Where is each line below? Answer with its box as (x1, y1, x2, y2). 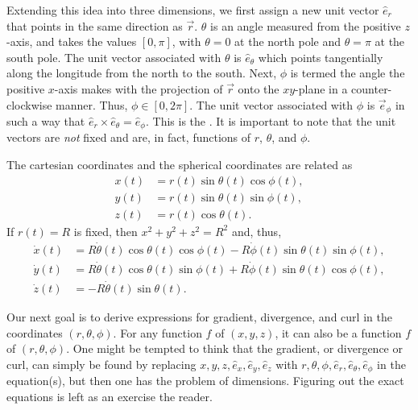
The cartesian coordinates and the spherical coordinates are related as (6, 156, 353, 173)
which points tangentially (258, 48, 383, 65)
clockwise (6, 96, 52, 113)
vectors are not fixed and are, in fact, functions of (6, 129, 251, 146)
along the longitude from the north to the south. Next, (6, 64, 277, 81)
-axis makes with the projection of (54, 80, 223, 97)
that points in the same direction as (6, 17, 183, 34)
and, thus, (231, 222, 282, 239)
